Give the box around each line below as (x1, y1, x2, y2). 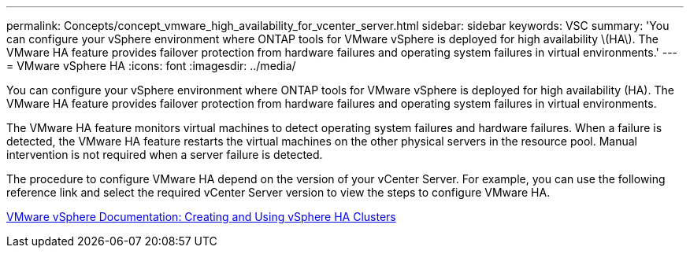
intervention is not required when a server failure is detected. (6, 148, 323, 161)
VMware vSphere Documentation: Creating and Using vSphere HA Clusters (6, 210, 396, 223)
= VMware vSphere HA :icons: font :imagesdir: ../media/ (6, 59, 296, 72)
